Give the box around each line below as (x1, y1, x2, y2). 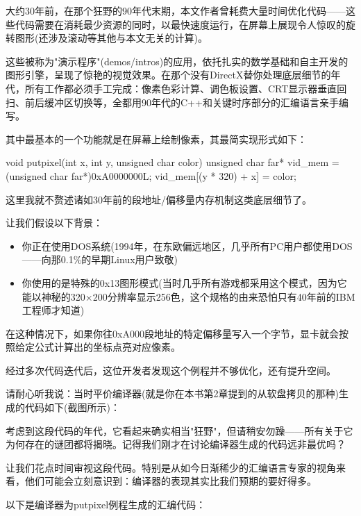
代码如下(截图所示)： (24, 400, 120, 415)
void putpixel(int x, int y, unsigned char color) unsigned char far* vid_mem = (6, 155, 339, 169)
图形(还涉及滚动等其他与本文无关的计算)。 (15, 31, 208, 45)
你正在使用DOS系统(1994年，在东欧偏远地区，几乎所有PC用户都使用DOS (22, 238, 353, 253)
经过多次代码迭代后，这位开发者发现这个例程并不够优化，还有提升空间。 (6, 363, 336, 377)
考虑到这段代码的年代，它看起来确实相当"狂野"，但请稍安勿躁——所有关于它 (6, 423, 353, 438)
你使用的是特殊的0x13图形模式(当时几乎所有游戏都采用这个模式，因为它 (22, 275, 347, 290)
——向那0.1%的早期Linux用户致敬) (22, 252, 178, 267)
